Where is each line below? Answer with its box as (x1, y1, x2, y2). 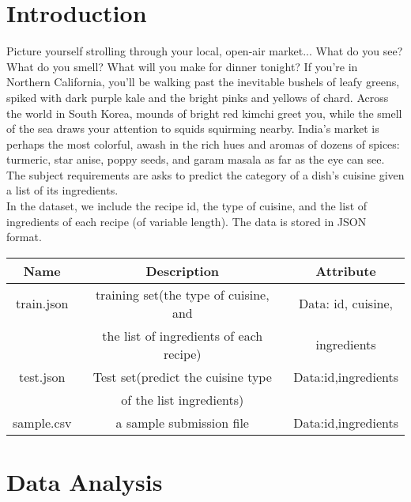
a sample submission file (115, 413, 249, 432)
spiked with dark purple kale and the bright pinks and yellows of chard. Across (6, 89, 389, 105)
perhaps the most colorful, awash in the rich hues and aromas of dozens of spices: (6, 135, 400, 152)
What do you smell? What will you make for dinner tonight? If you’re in (6, 58, 358, 74)
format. (6, 228, 42, 245)
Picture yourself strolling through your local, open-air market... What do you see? (6, 43, 403, 59)
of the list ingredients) (121, 390, 244, 409)
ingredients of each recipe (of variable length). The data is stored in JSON (6, 213, 367, 229)
